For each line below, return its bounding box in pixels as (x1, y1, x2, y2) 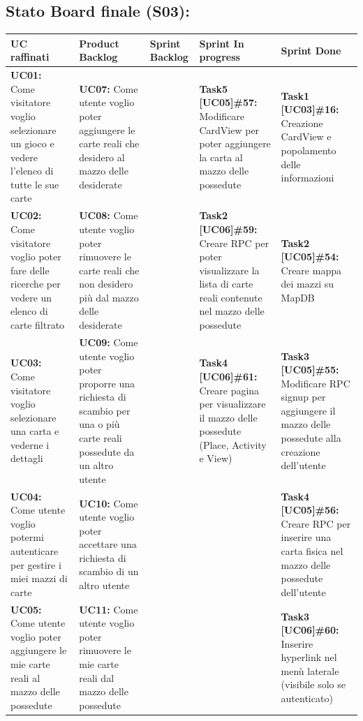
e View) (199, 451, 232, 466)
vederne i (10, 437, 50, 452)
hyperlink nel (281, 650, 337, 664)
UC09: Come (79, 334, 138, 349)
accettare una (79, 537, 137, 551)
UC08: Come (79, 208, 138, 223)
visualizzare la (199, 262, 260, 277)
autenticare (10, 544, 59, 558)
